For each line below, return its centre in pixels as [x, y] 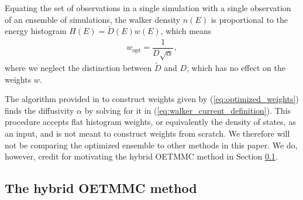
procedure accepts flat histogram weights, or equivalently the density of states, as [150, 122]
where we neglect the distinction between [78, 68]
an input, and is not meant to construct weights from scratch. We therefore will [147, 133]
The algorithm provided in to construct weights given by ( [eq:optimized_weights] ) [152, 99]
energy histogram [36, 31]
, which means [186, 31]
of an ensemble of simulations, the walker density [93, 19]
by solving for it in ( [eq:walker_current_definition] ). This [188, 110]
